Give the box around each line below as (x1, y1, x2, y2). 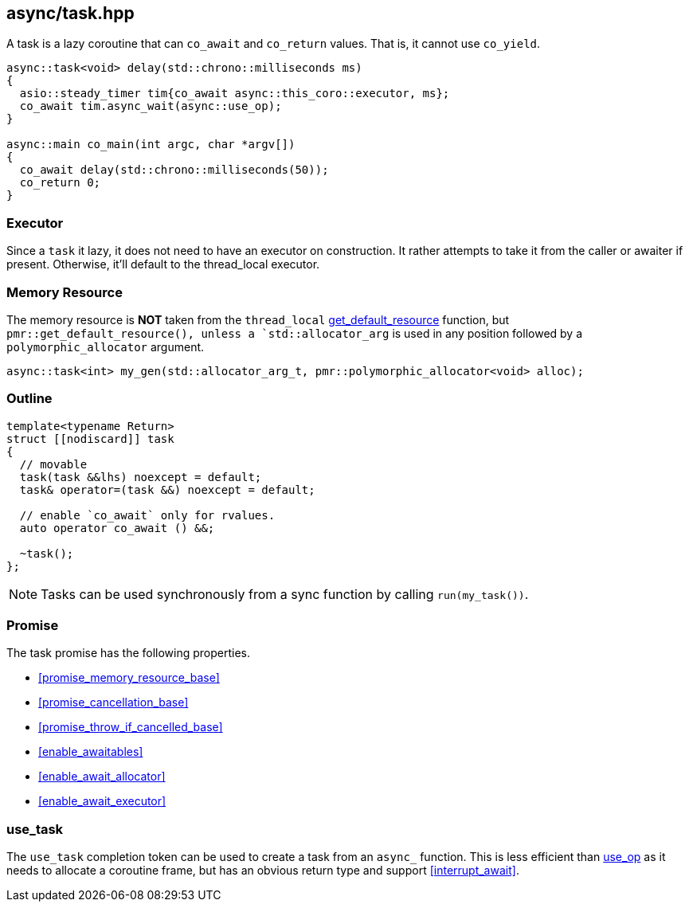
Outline (6, 390, 53, 407)
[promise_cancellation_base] (38, 695, 189, 710)
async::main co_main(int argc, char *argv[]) (6, 138, 296, 151)
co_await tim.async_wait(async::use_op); (19, 100, 282, 113)
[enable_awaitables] (38, 745, 143, 759)
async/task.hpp (6, 3, 135, 23)
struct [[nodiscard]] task (6, 432, 174, 445)
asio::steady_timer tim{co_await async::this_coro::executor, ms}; (19, 87, 450, 100)
